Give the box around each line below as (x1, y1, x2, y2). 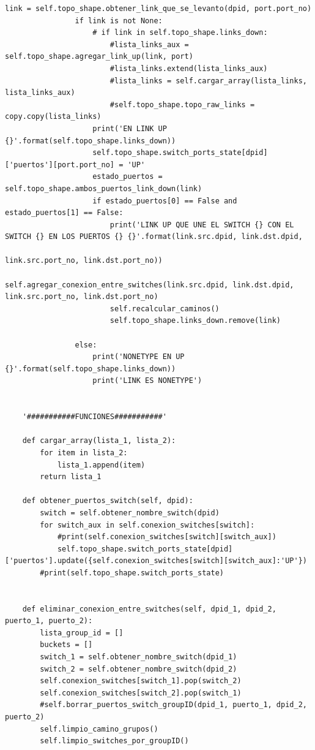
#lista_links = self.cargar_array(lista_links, (109, 76, 307, 85)
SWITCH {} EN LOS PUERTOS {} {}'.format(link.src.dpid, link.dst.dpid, (5, 232, 303, 241)
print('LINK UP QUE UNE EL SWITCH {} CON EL (109, 220, 294, 229)
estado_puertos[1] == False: (5, 208, 124, 218)
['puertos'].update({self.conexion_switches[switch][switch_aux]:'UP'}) (5, 556, 307, 566)
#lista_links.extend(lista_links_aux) (109, 64, 268, 73)
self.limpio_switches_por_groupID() (40, 737, 189, 746)
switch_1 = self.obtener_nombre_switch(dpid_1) (40, 653, 237, 662)
